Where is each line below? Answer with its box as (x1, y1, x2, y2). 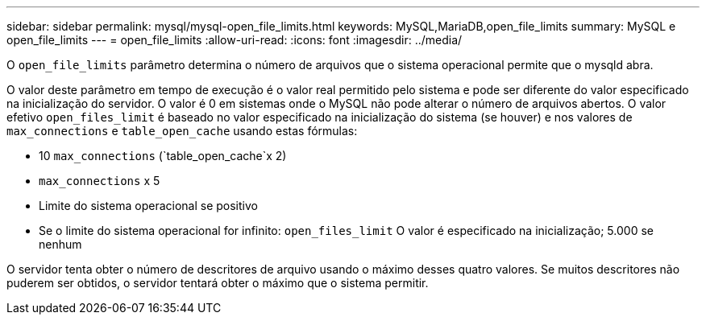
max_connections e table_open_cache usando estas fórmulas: (6, 124, 358, 138)
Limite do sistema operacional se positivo (39, 199, 258, 212)
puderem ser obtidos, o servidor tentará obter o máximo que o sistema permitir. (6, 276, 429, 290)
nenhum (39, 237, 82, 251)
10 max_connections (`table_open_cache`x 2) (39, 149, 287, 163)
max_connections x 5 (39, 174, 160, 187)
